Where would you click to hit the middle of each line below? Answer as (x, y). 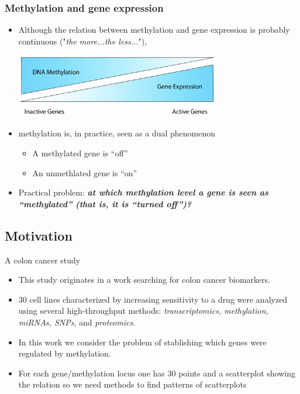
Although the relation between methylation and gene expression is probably (154, 30)
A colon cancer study (43, 260)
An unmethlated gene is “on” (85, 172)
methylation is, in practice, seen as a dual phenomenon (117, 133)
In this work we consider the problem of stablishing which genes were (142, 342)
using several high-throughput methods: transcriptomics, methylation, (143, 311)
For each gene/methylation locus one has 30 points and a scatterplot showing (157, 373)
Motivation (39, 235)
